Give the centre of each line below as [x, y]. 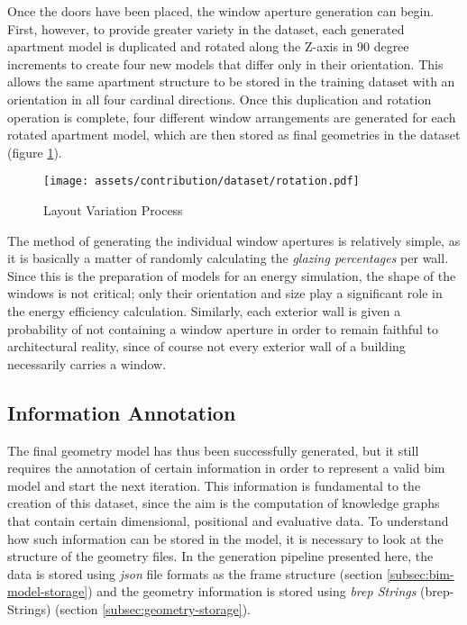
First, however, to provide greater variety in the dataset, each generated [206, 28]
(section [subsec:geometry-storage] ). [153, 608]
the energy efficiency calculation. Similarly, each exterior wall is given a [204, 310]
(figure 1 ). [35, 152]
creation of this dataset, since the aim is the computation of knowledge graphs [224, 503]
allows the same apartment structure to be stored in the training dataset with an [231, 82]
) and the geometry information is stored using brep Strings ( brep [269, 591]
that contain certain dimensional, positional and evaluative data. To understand [228, 520]
